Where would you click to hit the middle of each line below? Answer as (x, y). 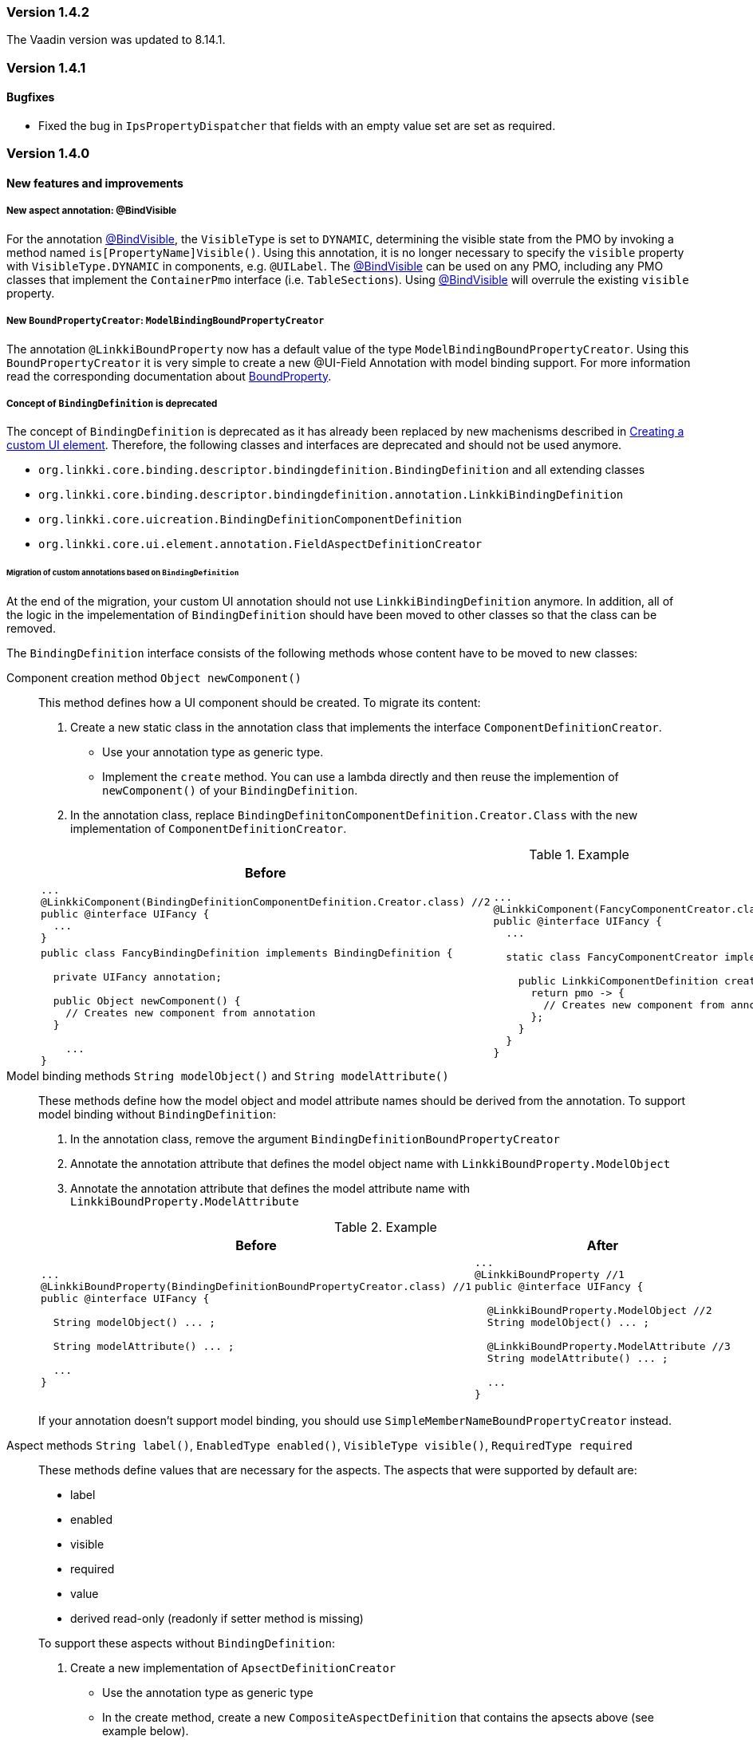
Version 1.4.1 (46, 67)
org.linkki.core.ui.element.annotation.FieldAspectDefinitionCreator (260, 544)
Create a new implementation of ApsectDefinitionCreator (233, 1667)
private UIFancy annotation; (137, 977)
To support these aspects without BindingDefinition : (187, 1643)
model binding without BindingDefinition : (157, 1114)
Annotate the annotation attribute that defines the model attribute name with (270, 1188)
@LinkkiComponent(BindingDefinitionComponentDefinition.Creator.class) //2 (266, 902)
